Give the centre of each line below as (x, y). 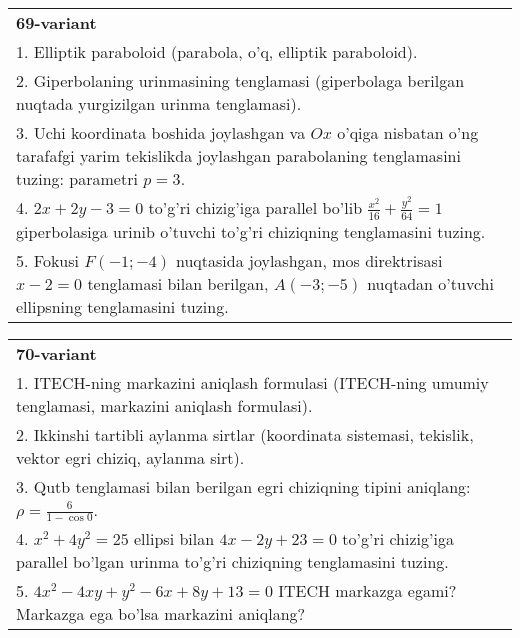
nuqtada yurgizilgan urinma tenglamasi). (159, 103)
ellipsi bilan (174, 539)
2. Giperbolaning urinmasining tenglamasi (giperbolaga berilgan (240, 80)
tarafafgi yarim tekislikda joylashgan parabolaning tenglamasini (238, 155)
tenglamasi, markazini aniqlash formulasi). (164, 405)
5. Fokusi (47, 260)
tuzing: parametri (77, 178)
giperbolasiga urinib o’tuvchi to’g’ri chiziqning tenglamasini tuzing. (251, 231)
